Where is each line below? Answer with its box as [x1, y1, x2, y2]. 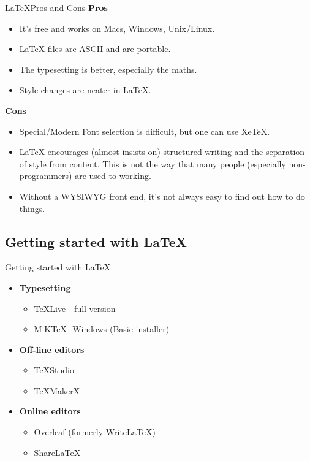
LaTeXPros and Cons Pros [5, 1, 108, 13]
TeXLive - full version [34, 302, 116, 314]
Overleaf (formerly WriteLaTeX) [34, 425, 156, 438]
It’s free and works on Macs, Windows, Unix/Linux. [19, 21, 215, 34]
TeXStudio [34, 364, 74, 376]
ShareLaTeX [34, 446, 81, 459]
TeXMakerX [34, 384, 80, 397]
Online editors [19, 405, 81, 417]
